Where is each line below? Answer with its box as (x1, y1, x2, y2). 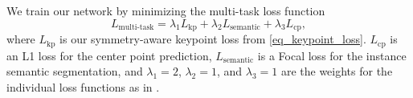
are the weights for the (280, 63, 393, 80)
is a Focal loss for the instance (257, 47, 407, 63)
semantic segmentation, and (6, 63, 143, 80)
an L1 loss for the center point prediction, (6, 47, 212, 63)
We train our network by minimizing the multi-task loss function (6, 2, 325, 18)
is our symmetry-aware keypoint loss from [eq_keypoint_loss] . (59, 31, 366, 47)
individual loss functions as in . (6, 78, 160, 95)
